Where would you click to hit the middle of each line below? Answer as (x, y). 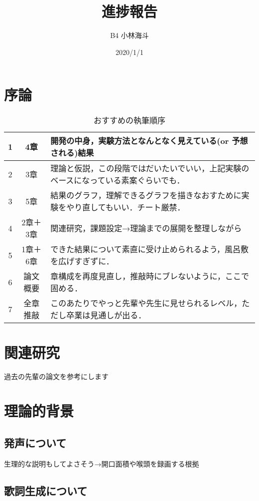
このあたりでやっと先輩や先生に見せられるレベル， (146, 303)
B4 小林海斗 (129, 35)
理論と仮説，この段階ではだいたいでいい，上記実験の (150, 168)
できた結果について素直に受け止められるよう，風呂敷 (150, 249)
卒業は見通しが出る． (106, 315)
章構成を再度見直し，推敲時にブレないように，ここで (150, 276)
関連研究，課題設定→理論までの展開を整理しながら (146, 228)
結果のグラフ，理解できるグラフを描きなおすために (146, 195)
